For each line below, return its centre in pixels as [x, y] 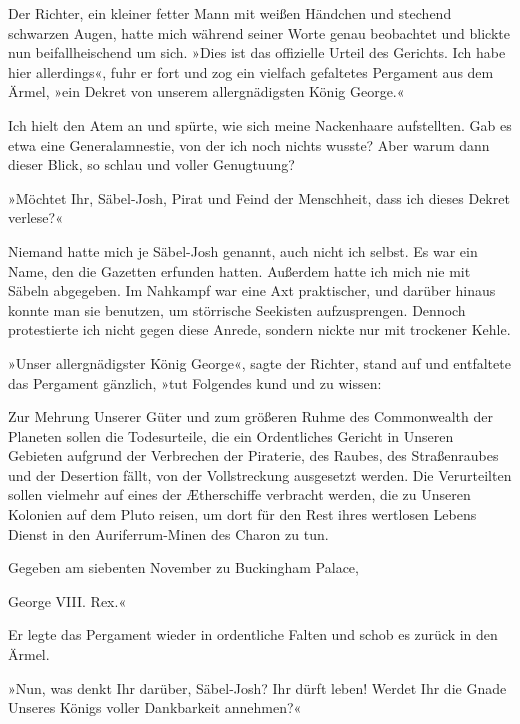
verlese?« [35, 217]
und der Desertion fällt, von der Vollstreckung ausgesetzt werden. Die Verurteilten [260, 474]
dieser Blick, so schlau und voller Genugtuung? [151, 164]
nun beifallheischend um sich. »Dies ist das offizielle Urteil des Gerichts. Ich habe [257, 52]
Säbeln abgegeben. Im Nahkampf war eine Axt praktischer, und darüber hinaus [252, 290]
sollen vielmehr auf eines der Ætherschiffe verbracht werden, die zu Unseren [239, 494]
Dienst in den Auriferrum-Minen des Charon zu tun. [168, 533]
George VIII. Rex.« [67, 600]
